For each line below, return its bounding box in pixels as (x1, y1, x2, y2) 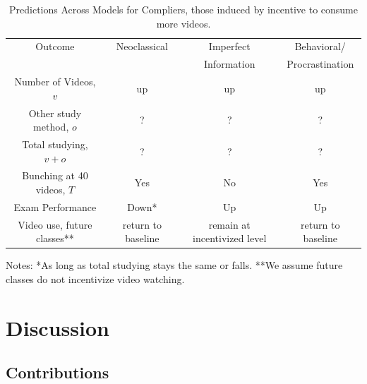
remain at (208, 217, 251, 232)
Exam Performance (13, 199, 97, 214)
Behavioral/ (294, 39, 346, 54)
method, (33, 119, 69, 134)
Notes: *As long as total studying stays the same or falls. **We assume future (6, 258, 343, 272)
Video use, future (18, 217, 92, 232)
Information (204, 56, 255, 71)
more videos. (156, 16, 211, 30)
